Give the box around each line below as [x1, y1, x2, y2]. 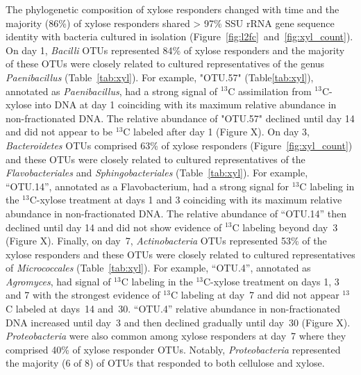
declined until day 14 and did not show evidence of [6, 219, 222, 234]
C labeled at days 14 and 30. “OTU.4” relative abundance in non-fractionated [6, 301, 341, 316]
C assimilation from [228, 83, 312, 98]
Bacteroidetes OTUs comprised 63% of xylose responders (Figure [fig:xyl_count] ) [6, 137, 353, 152]
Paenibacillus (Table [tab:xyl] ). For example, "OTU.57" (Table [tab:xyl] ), [6, 69, 314, 84]
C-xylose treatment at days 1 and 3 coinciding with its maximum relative [29, 192, 342, 207]
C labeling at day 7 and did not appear [170, 287, 339, 302]
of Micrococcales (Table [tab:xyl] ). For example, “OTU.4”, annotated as [6, 260, 311, 275]
